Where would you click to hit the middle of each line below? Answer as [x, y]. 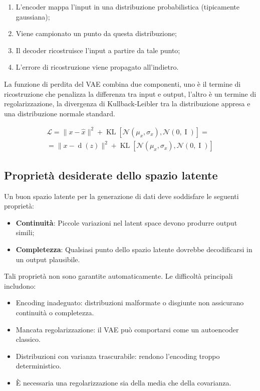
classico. [28, 339]
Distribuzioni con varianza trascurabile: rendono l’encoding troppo [118, 356]
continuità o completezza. [55, 312]
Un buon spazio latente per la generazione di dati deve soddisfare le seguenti [121, 196]
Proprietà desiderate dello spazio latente [111, 175]
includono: [20, 285]
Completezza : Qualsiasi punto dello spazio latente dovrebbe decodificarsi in [134, 249]
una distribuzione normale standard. [60, 113]
